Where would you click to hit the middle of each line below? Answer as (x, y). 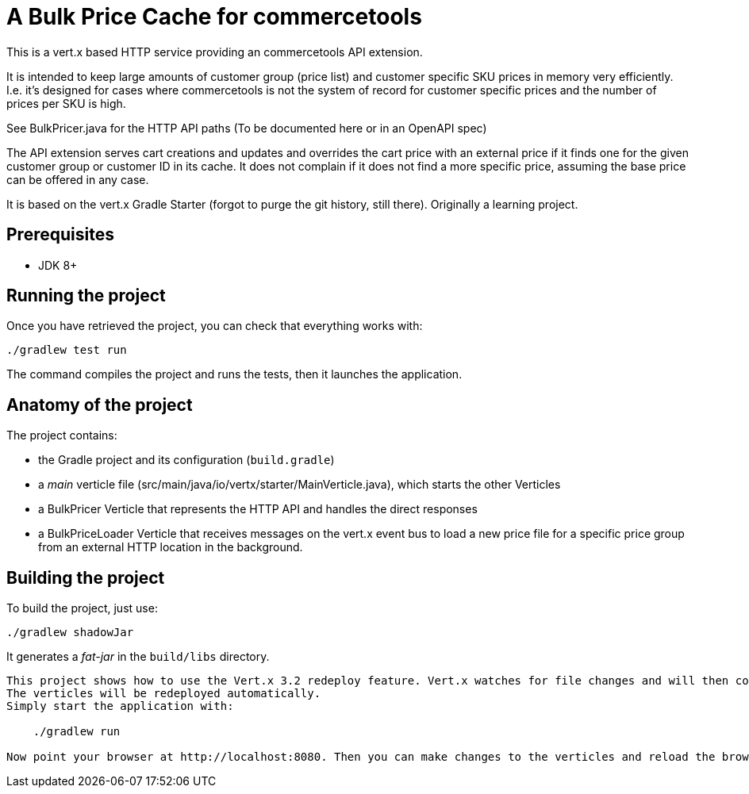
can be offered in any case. (78, 179)
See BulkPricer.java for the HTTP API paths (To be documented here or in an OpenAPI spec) (247, 128)
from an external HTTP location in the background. (171, 547)
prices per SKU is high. (66, 103)
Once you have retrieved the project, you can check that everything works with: (215, 326)
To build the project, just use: (82, 608)
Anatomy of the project (100, 405)
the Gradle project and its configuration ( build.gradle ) (186, 460)
